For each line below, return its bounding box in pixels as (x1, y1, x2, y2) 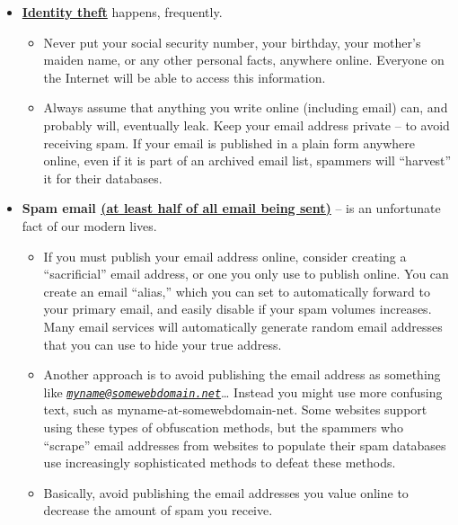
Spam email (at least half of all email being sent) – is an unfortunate (22, 199, 441, 218)
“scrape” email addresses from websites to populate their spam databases (43, 435, 446, 454)
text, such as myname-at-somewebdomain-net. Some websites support (43, 400, 427, 419)
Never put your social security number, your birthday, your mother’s (43, 32, 421, 51)
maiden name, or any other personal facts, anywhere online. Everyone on (43, 50, 445, 69)
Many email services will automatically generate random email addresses (43, 316, 443, 335)
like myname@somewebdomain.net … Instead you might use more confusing (43, 382, 443, 401)
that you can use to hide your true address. (43, 334, 282, 353)
